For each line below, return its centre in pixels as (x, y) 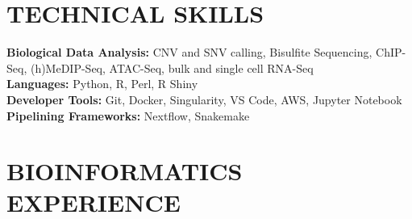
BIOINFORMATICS (125, 171)
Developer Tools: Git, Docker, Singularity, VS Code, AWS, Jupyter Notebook (204, 99)
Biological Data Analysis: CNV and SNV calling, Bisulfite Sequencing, (189, 52)
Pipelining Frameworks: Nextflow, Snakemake (128, 115)
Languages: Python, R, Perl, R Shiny (102, 84)
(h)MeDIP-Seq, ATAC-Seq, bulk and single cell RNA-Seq (172, 67)
